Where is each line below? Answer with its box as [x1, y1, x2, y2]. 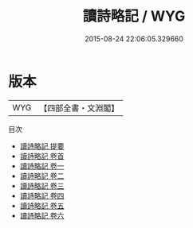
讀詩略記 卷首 [19, 151, 65, 160]
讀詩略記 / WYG [82, 7, 186, 25]
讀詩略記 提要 [19, 141, 65, 151]
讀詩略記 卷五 [19, 200, 65, 211]
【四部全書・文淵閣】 [39, 102, 120, 114]
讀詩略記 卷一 [19, 160, 65, 171]
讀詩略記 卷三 [19, 180, 65, 191]
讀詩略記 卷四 [19, 191, 65, 200]
